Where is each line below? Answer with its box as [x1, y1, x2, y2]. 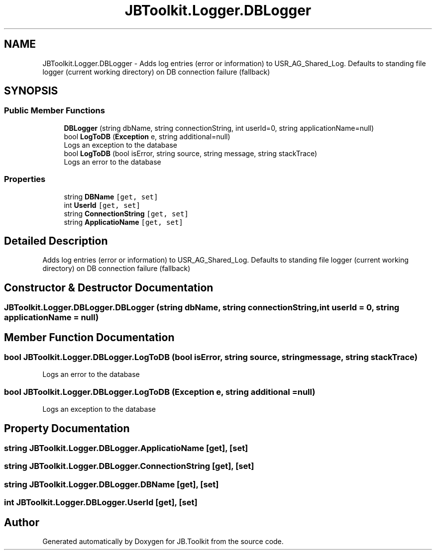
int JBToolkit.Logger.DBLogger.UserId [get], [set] [4, 497, 198, 508]
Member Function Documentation [4, 331, 175, 344]
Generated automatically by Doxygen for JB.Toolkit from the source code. [42, 537, 284, 546]
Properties [4, 174, 46, 185]
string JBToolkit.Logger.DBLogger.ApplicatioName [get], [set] [4, 443, 248, 454]
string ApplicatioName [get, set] [64, 217, 183, 226]
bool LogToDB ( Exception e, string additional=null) [64, 132, 230, 141]
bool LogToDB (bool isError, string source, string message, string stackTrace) [64, 149, 318, 158]
